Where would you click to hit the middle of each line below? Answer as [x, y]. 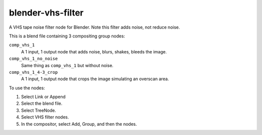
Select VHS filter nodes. [45, 117]
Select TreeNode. [39, 110]
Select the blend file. [42, 103]
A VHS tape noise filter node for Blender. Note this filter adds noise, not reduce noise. [95, 27]
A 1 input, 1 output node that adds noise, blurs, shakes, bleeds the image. [94, 51]
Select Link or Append [43, 97]
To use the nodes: [27, 88]
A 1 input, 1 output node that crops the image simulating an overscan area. [95, 79]
